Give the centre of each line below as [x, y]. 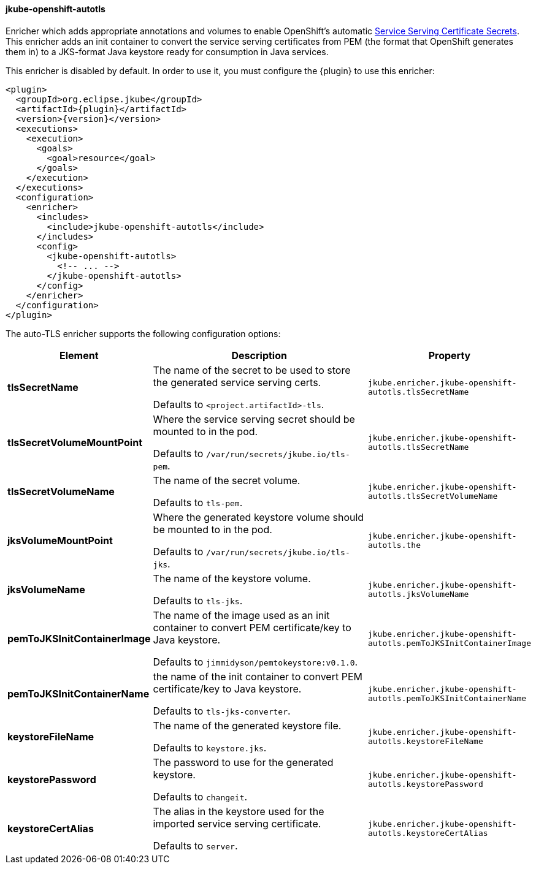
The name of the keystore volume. [232, 578]
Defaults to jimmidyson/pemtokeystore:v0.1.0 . [255, 662]
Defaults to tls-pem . [198, 502]
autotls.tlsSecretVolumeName [433, 496]
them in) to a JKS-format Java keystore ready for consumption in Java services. [167, 51]
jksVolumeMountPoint [60, 540]
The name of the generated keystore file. [247, 725]
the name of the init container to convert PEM [258, 676]
